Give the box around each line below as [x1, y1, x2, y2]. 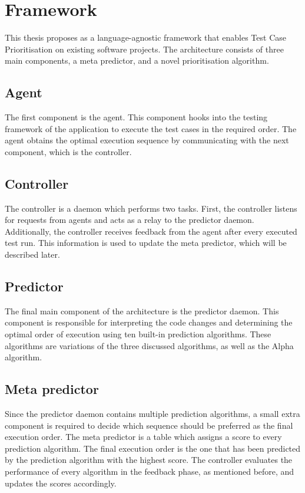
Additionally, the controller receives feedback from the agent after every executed [5, 225, 297, 237]
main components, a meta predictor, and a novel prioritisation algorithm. [5, 54, 269, 67]
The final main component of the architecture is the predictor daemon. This [5, 304, 279, 317]
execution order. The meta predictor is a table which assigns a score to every [5, 430, 282, 443]
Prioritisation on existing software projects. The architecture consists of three [5, 42, 284, 55]
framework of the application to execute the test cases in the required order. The [5, 122, 297, 134]
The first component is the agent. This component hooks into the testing [5, 111, 268, 123]
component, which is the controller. [5, 145, 132, 157]
